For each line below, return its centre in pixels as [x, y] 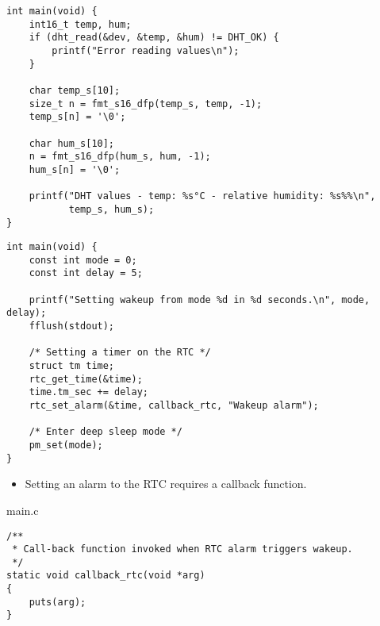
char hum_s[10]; [72, 143]
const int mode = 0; [83, 260]
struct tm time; [72, 366]
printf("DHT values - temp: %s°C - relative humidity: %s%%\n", [202, 196]
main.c [23, 510]
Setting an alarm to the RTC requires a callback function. [166, 484]
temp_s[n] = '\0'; [77, 117]
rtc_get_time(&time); [86, 379]
